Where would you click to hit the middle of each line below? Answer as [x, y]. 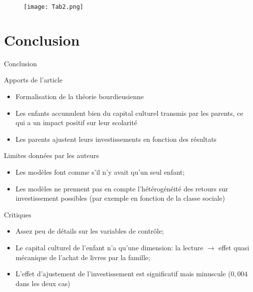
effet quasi [234, 247]
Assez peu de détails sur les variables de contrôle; [90, 231]
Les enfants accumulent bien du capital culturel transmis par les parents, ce [129, 113]
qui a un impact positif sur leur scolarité [76, 122]
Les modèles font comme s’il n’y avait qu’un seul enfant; [100, 172]
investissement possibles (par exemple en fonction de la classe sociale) [120, 198]
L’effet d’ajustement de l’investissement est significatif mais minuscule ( [123, 274]
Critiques [18, 214]
